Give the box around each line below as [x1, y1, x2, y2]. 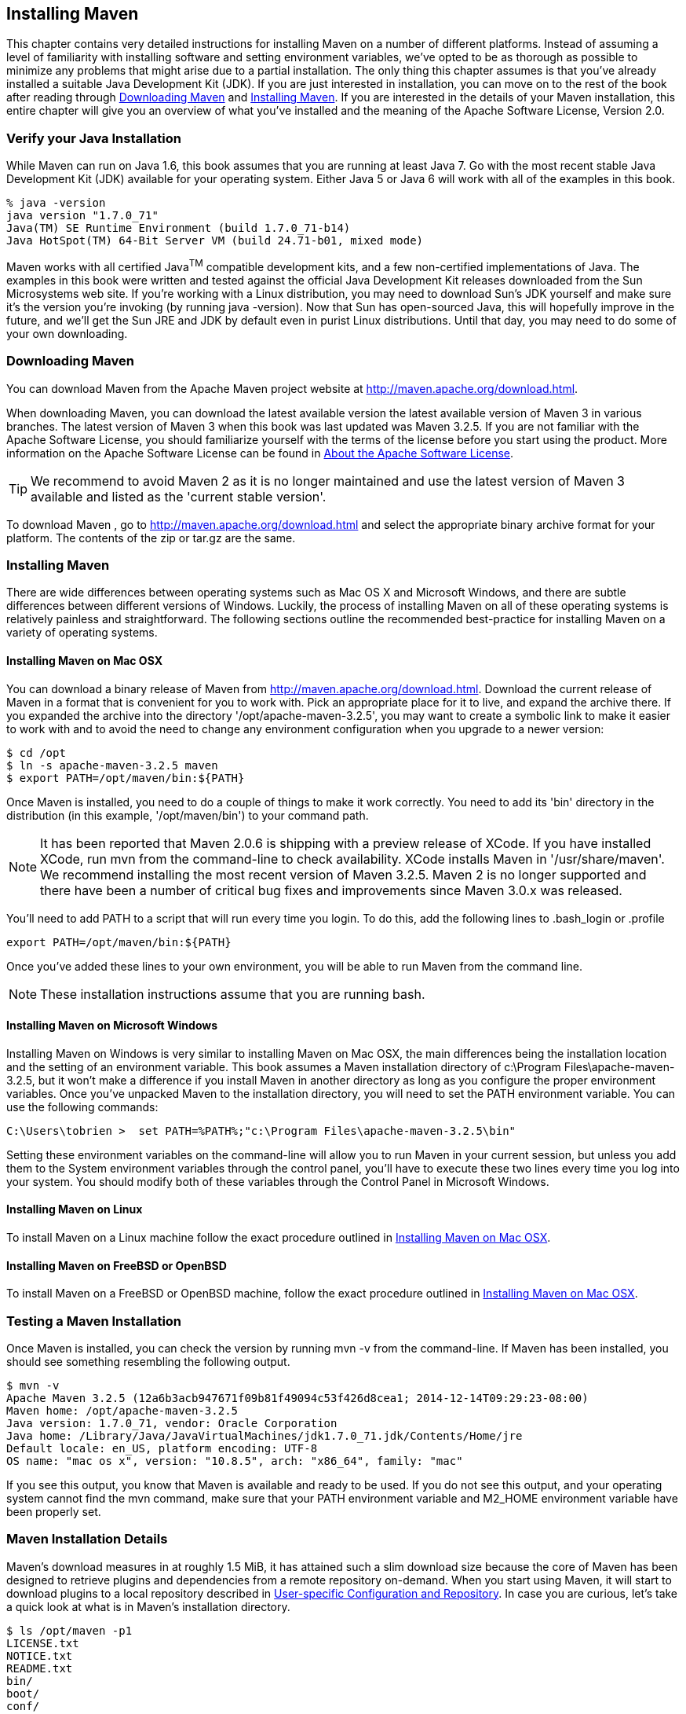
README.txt [6, 1661, 73, 1675]
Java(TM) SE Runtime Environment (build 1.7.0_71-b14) [6, 222, 351, 235]
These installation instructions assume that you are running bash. [40, 985, 425, 1002]
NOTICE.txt [6, 1649, 73, 1662]
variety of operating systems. [6, 626, 158, 640]
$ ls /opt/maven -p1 [6, 1624, 133, 1637]
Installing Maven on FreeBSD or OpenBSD [6, 1258, 227, 1272]
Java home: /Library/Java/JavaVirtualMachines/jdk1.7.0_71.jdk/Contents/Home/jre [6, 1429, 523, 1442]
